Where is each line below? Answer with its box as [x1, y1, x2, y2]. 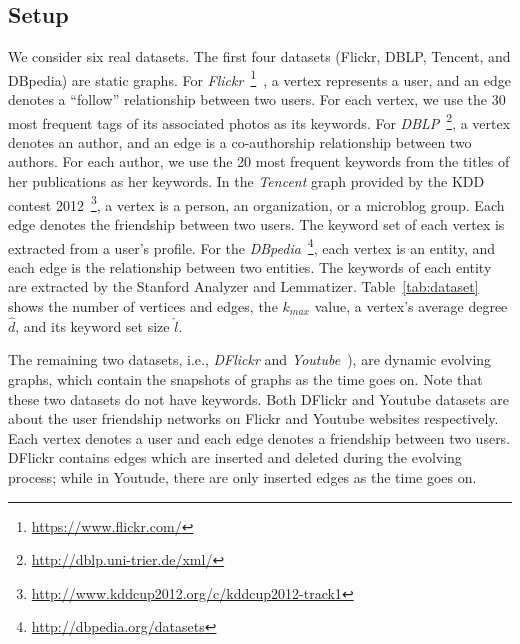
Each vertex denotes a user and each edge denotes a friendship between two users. [8, 427, 511, 448]
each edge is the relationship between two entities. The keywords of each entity [8, 256, 492, 277]
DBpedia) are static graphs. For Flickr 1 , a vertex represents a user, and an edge [8, 66, 511, 90]
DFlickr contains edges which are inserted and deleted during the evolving [8, 447, 462, 468]
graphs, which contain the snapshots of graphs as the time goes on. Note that [8, 368, 483, 389]
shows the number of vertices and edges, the [8, 295, 278, 316]
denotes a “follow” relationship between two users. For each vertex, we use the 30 [8, 89, 506, 110]
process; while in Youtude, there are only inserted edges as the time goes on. [8, 466, 477, 487]
